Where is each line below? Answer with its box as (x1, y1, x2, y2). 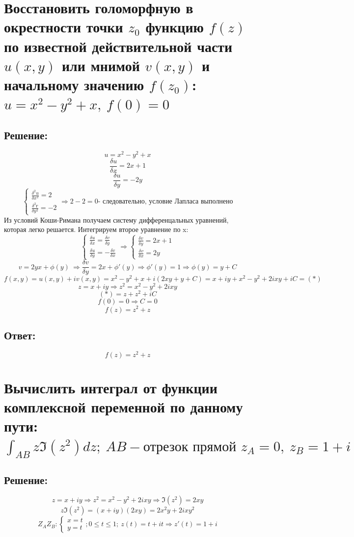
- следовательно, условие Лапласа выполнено (98, 198, 233, 205)
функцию (145, 17, 204, 37)
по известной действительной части (4, 36, 233, 56)
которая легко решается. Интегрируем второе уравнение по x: (4, 224, 189, 234)
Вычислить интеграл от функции (4, 378, 218, 397)
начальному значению (4, 74, 144, 94)
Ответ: (4, 327, 36, 342)
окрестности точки (4, 17, 123, 37)
